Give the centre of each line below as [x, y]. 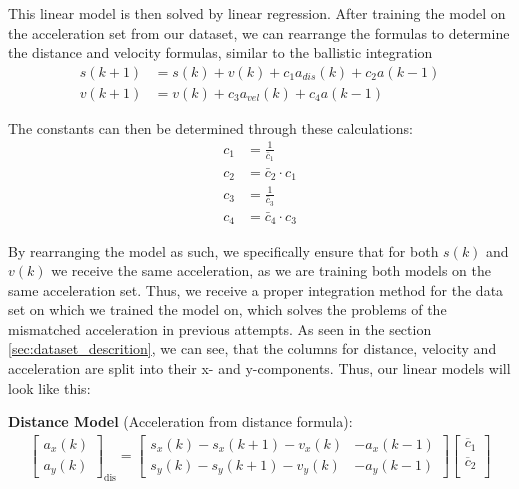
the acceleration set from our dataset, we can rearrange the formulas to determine [259, 32]
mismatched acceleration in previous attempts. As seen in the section [220, 328]
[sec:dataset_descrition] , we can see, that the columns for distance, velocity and [252, 348]
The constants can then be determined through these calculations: [210, 127]
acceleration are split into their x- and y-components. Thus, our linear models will [259, 368]
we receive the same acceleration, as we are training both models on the [271, 270]
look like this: [49, 387]
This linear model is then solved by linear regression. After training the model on [257, 13]
